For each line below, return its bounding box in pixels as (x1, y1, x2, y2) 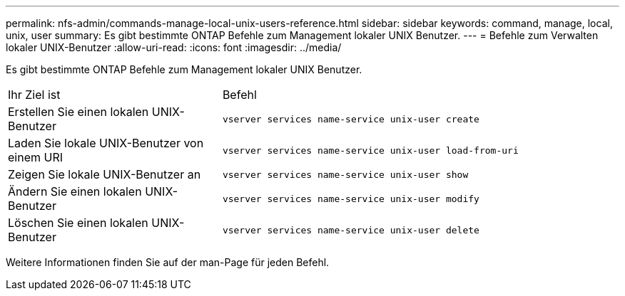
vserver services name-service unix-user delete (222, 224, 479, 236)
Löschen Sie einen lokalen (8, 216, 148, 230)
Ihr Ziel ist (8, 88, 61, 102)
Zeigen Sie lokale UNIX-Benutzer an (8, 167, 201, 181)
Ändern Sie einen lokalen (8, 184, 142, 199)
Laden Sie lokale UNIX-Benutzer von (8, 136, 204, 150)
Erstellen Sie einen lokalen (8, 105, 149, 119)
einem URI (8, 150, 63, 164)
